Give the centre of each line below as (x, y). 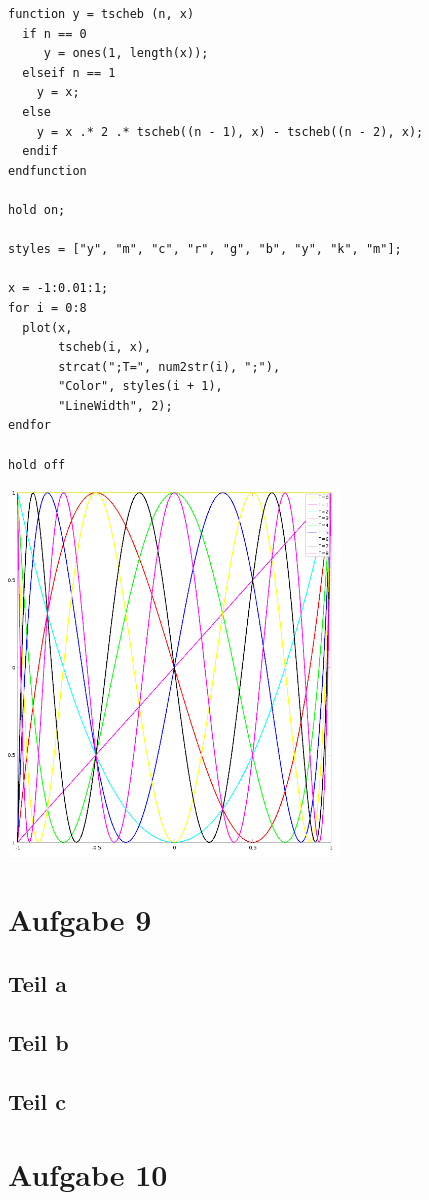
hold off (37, 464)
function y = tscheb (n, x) (101, 14)
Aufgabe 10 (88, 1174)
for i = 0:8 (47, 307)
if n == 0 (54, 33)
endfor (29, 425)
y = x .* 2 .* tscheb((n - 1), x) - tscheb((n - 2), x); (230, 131)
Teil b (38, 1041)
